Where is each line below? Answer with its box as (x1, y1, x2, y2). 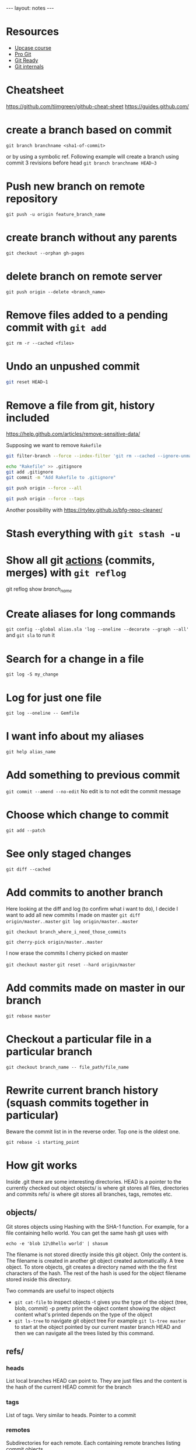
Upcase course (14, 44, 51, 51)
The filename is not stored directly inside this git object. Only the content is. (6, 1251, 188, 1258)
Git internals (14, 63, 44, 70)
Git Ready (14, 57, 38, 64)
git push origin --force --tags (6, 496, 85, 502)
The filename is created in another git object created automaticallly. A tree (6, 1257, 184, 1264)
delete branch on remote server (6, 269, 162, 283)
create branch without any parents (6, 231, 177, 244)
